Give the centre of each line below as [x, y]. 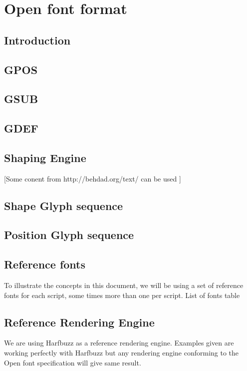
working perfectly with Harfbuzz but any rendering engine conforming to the [122, 353]
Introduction [37, 40]
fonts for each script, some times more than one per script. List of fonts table [122, 295]
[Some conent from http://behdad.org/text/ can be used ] [93, 178]
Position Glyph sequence [69, 235]
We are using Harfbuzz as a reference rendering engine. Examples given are [119, 343]
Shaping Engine [45, 157]
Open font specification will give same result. [73, 362]
